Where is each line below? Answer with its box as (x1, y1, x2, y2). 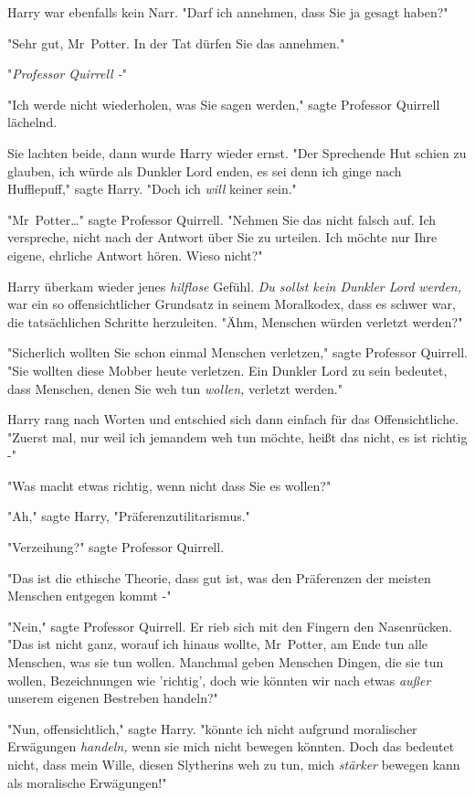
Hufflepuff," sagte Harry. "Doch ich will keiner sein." (7, 179, 297, 198)
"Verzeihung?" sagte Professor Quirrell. (7, 537, 225, 557)
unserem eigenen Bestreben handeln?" (7, 688, 218, 708)
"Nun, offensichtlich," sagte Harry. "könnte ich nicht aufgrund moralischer (7, 718, 417, 738)
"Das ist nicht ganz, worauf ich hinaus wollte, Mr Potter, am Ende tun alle (7, 634, 428, 654)
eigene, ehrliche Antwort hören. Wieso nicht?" (7, 245, 263, 264)
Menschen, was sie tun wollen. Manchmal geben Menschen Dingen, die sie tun (7, 653, 444, 672)
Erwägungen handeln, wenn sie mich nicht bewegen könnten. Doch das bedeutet (7, 737, 455, 756)
